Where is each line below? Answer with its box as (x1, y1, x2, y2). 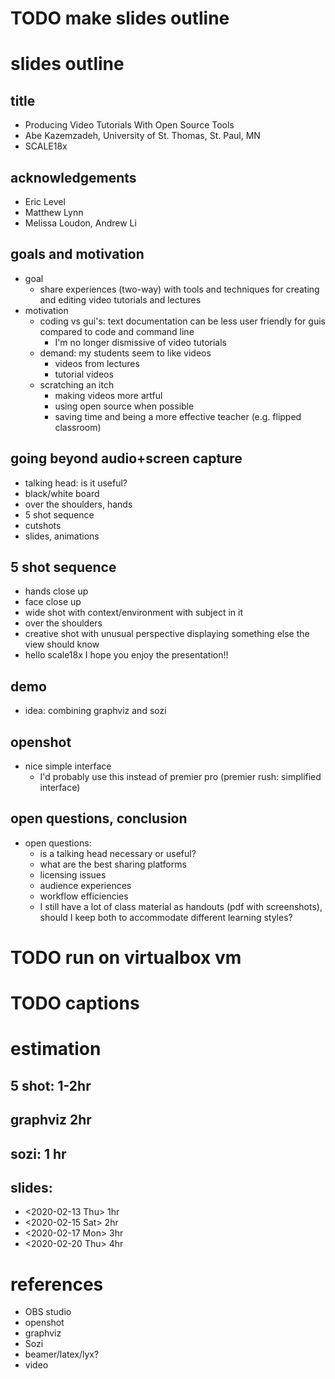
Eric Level (24, 196, 66, 207)
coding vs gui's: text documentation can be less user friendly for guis (39, 315, 326, 327)
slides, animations (24, 530, 100, 542)
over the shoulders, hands (24, 498, 133, 510)
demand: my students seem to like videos (39, 347, 212, 359)
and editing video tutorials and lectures (39, 293, 202, 306)
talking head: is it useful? (24, 477, 128, 489)
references (10, 1273, 104, 1296)
